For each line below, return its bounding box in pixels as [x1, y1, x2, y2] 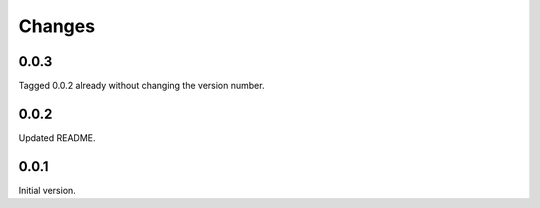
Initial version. [18, 184, 77, 196]
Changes [18, 15, 95, 37]
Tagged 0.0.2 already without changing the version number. [18, 80, 265, 92]
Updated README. [18, 131, 96, 144]
